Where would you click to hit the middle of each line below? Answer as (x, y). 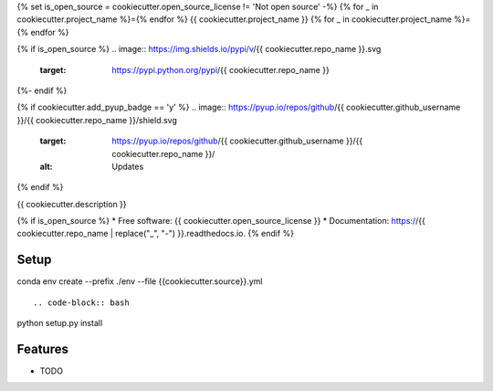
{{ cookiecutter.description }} (72, 204)
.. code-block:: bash (81, 302)
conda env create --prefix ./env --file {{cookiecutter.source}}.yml (140, 281)
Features (42, 349)
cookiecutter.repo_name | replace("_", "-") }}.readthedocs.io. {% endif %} (156, 234)
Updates (128, 166)
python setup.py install (60, 323)
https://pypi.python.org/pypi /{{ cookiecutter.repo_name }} (221, 69)
